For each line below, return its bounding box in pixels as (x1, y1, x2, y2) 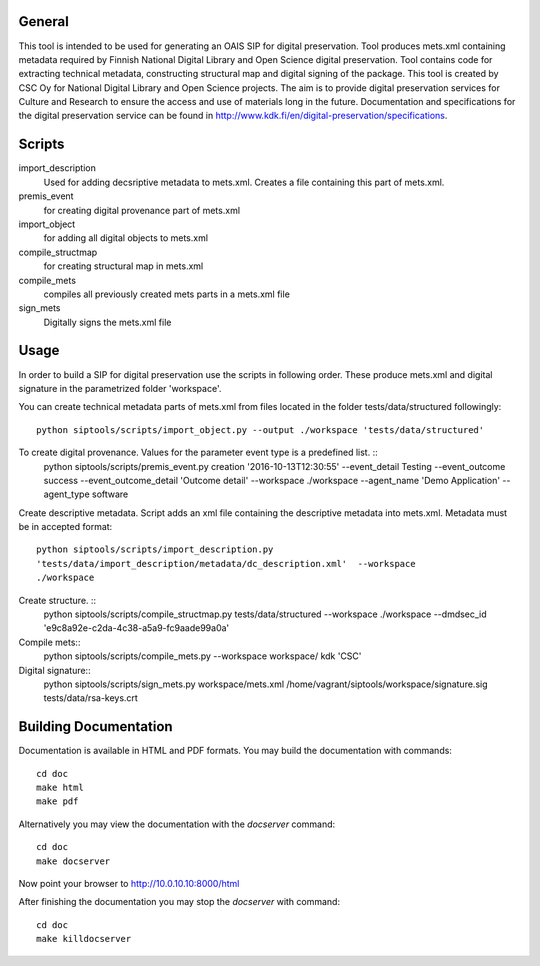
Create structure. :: (18, 594, 97, 606)
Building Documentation (18, 718, 174, 735)
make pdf (36, 796, 79, 807)
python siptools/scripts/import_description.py (36, 544, 274, 555)
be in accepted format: (18, 521, 113, 533)
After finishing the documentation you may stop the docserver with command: (18, 896, 340, 908)
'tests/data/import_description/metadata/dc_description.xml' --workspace (36, 558, 416, 569)
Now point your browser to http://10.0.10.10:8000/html (18, 878, 240, 890)
